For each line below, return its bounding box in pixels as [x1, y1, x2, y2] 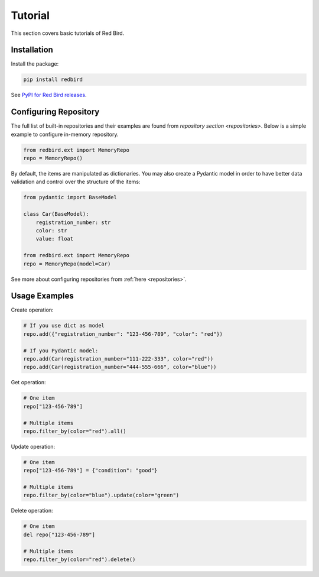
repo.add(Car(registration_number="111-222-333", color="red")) [23, 355, 214, 362]
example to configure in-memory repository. [11, 131, 119, 138]
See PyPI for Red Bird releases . [11, 92, 87, 99]
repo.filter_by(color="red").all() [23, 427, 126, 435]
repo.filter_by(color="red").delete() [23, 556, 136, 563]
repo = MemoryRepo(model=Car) [23, 260, 111, 267]
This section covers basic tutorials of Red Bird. [11, 30, 125, 37]
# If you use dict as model [23, 322, 105, 329]
